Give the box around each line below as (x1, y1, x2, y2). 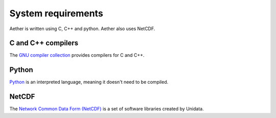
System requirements (9, 8, 103, 19)
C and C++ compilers (9, 39, 79, 48)
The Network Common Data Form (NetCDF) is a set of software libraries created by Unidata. (9, 106, 204, 112)
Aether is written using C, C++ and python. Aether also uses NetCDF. (9, 26, 155, 32)
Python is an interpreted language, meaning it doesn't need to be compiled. (9, 79, 169, 85)
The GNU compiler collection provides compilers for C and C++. (9, 52, 145, 58)
